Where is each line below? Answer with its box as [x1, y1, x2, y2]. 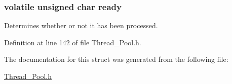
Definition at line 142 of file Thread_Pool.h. [4, 37, 141, 47]
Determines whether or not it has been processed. [4, 20, 158, 31]
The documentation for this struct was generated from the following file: [4, 54, 228, 64]
